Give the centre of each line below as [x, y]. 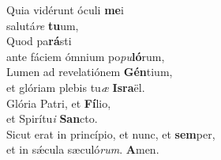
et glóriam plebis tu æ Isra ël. [76, 87]
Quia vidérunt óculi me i [65, 10]
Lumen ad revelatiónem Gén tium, [90, 72]
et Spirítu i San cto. [52, 118]
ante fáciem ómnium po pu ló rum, [86, 56]
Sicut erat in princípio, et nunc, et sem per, [111, 133]
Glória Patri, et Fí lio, [59, 103]
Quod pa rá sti [39, 41]
